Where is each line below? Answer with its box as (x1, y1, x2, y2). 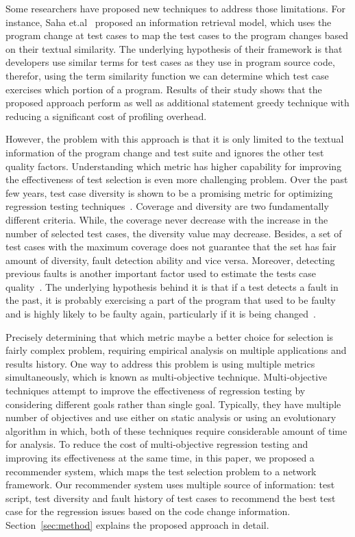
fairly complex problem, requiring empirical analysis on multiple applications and (5, 343, 347, 357)
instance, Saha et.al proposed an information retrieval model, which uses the (5, 14, 332, 29)
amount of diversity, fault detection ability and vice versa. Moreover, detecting (5, 252, 335, 267)
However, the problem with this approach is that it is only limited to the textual (5, 132, 344, 146)
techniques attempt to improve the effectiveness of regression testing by (5, 383, 306, 398)
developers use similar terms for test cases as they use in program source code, (5, 55, 335, 69)
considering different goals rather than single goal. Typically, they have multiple (5, 396, 341, 411)
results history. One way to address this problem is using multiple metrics (5, 356, 315, 370)
